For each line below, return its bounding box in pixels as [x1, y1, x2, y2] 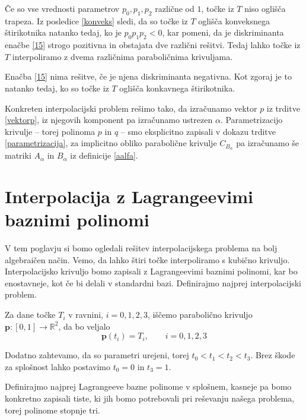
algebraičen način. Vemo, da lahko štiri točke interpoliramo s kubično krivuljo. [5, 253, 290, 266]
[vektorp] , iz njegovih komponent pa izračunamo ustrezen [5, 113, 213, 126]
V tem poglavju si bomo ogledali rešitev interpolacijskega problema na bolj [5, 242, 278, 254]
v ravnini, [68, 308, 104, 321]
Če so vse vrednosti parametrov [5, 2, 120, 14]
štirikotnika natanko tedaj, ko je [5, 26, 122, 39]
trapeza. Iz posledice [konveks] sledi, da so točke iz [5, 14, 188, 27]
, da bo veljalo [58, 320, 110, 332]
